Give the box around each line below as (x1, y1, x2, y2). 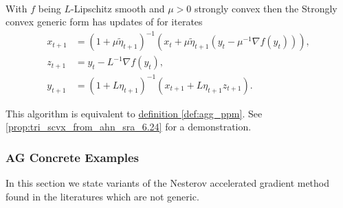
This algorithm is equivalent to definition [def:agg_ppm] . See (5, 106, 263, 120)
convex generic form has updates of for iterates (5, 14, 203, 29)
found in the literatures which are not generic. (5, 189, 199, 203)
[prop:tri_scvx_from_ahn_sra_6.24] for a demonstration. (5, 119, 252, 134)
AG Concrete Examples (5, 148, 139, 165)
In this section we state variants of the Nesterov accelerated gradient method (5, 176, 330, 190)
